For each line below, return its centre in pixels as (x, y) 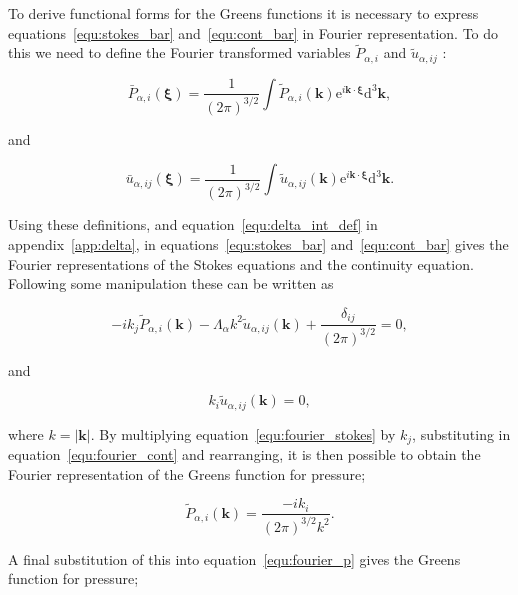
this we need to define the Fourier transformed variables (179, 52)
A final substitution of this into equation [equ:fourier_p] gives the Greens (234, 558)
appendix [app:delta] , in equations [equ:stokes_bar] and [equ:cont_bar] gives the (258, 243)
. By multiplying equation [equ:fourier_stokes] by (243, 433)
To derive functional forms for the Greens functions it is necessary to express (243, 13)
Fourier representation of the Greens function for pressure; (187, 473)
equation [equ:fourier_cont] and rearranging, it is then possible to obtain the (244, 454)
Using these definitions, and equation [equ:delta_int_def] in (193, 224)
